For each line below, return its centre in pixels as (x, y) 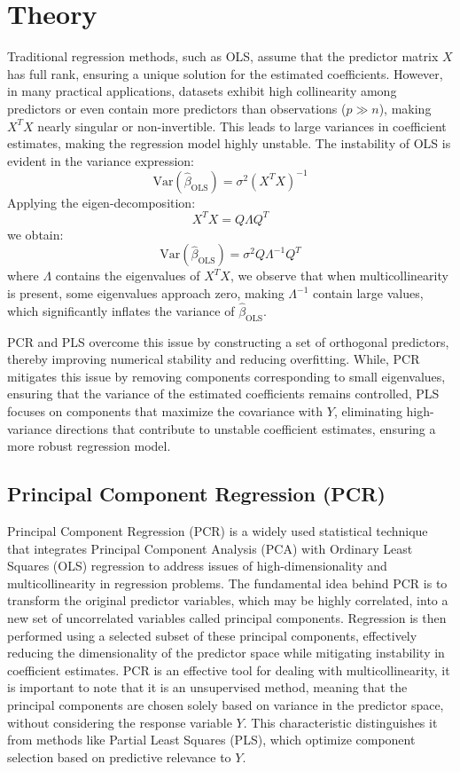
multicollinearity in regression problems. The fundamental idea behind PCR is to (227, 583)
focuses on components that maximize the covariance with (165, 411)
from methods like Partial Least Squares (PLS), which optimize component (211, 740)
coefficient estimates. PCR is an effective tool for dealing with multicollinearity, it (229, 670)
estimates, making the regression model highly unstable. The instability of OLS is (229, 143)
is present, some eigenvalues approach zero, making (146, 293)
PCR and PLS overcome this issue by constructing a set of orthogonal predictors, (228, 341)
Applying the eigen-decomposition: (101, 202)
